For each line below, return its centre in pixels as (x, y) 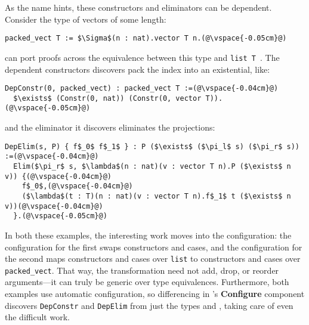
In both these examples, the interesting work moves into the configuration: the (148, 235)
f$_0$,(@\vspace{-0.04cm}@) (77, 186)
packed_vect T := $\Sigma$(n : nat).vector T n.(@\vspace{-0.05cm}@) (146, 38)
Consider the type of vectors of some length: (86, 19)
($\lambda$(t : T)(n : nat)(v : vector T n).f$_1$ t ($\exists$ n (156, 196)
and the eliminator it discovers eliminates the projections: (110, 127)
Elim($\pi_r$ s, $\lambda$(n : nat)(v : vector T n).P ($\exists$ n (152, 166)
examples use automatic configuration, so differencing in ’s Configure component (155, 293)
